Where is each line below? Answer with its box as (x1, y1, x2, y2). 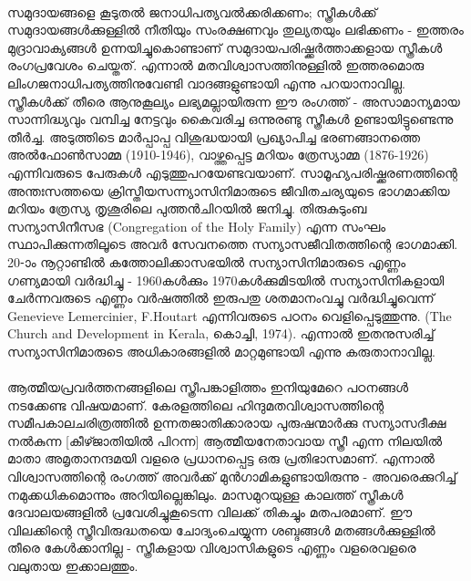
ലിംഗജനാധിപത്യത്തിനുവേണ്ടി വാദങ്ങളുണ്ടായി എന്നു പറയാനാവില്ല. (7, 73, 405, 92)
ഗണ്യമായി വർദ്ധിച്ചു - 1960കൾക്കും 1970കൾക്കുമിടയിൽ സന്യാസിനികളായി (7, 270, 445, 289)
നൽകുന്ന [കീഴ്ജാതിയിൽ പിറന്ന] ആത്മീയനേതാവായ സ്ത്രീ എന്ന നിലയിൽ (7, 431, 442, 450)
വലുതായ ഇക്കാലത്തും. (7, 556, 138, 575)
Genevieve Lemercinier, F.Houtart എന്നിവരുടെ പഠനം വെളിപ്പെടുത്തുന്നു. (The (7, 306, 452, 325)
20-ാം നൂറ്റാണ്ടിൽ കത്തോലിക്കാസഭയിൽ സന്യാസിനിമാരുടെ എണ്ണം (7, 252, 406, 271)
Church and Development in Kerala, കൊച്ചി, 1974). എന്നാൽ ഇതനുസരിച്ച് (7, 324, 435, 343)
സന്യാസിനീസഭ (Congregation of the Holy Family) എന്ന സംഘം (7, 216, 386, 235)
